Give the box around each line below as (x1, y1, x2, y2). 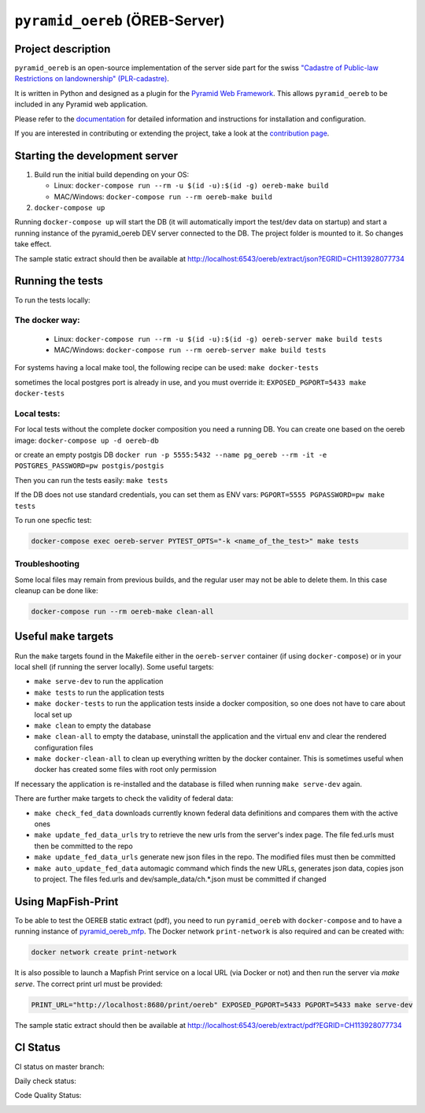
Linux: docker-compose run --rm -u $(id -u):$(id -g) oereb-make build (54, 181, 329, 191)
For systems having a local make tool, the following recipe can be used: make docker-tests (14, 363, 319, 373)
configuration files (34, 743, 94, 752)
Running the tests (14, 274, 104, 288)
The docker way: (14, 315, 80, 326)
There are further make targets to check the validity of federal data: (14, 794, 234, 803)
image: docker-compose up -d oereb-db (14, 436, 159, 445)
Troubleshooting (14, 558, 80, 569)
